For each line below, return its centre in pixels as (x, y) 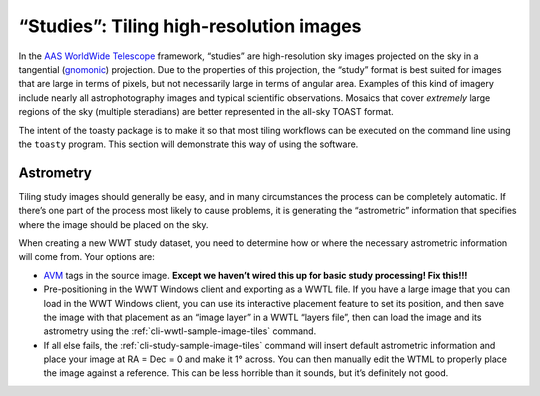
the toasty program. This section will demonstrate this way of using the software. (188, 144)
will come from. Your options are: (86, 257)
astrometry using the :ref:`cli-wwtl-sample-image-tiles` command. (180, 331)
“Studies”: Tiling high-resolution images (190, 26)
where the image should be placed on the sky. (113, 224)
